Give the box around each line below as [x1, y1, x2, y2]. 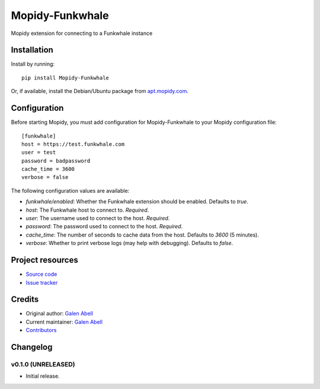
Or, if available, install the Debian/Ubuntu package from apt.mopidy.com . [11, 88, 189, 95]
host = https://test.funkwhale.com [21, 141, 125, 148]
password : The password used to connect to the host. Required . [25, 223, 183, 230]
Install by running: [11, 60, 55, 68]
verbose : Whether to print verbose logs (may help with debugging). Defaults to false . [25, 240, 233, 247]
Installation [11, 45, 53, 55]
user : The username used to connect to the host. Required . [25, 215, 170, 222]
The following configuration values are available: [11, 187, 130, 194]
